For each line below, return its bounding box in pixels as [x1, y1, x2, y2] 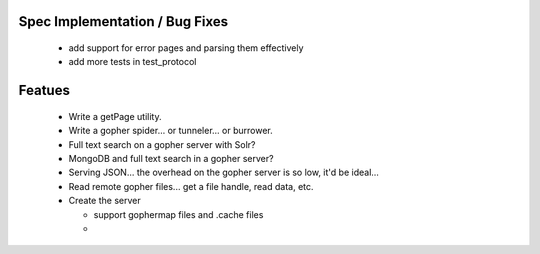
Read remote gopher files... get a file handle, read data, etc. [68, 180, 314, 192]
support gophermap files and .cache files [93, 208, 264, 220]
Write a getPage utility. [68, 110, 162, 122]
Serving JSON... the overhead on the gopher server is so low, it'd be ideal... [68, 166, 380, 179]
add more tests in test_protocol [68, 56, 197, 68]
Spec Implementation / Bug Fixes [18, 13, 229, 30]
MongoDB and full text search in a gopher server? [68, 152, 274, 164]
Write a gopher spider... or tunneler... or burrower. [68, 125, 274, 137]
